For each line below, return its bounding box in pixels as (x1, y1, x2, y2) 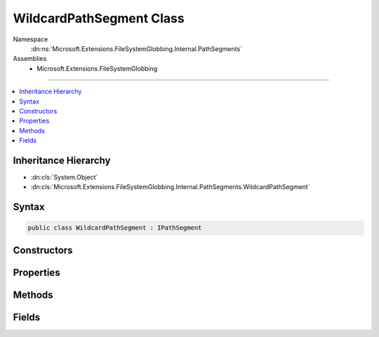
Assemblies (13, 55, 47, 63)
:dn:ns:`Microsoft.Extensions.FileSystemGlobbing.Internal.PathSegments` (30, 44, 242, 53)
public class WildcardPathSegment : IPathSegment (27, 224, 202, 232)
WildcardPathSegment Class (13, 11, 185, 26)
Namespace (13, 35, 48, 43)
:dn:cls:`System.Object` (30, 172, 98, 181)
